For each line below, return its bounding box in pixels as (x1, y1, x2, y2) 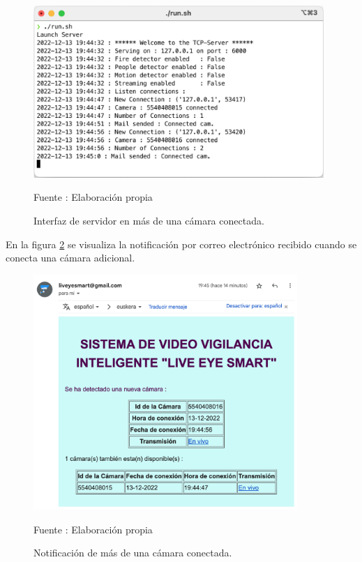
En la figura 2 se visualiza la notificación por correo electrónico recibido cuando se (6, 236, 357, 251)
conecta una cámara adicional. (6, 250, 135, 265)
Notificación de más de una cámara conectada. (33, 545, 232, 560)
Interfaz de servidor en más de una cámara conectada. (33, 213, 264, 228)
